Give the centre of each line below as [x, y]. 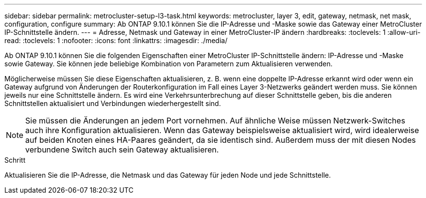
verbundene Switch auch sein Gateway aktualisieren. [122, 150]
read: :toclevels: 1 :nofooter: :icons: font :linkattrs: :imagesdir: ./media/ [116, 40]
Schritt [15, 160]
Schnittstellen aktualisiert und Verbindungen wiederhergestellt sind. [113, 103]
